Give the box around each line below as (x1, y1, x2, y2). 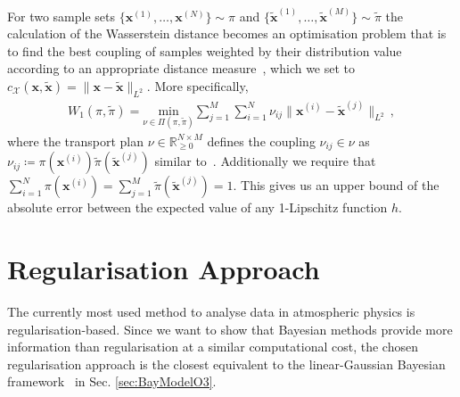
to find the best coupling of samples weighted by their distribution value (7, 41, 402, 60)
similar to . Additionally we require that (154, 152, 376, 170)
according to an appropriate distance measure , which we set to (7, 59, 356, 78)
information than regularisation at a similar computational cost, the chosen (7, 337, 418, 356)
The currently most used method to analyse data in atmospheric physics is (7, 302, 415, 320)
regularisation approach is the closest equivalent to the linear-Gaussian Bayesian (7, 354, 446, 373)
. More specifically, (146, 77, 249, 95)
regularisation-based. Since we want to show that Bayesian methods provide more (7, 319, 453, 338)
